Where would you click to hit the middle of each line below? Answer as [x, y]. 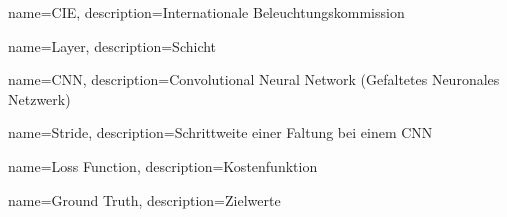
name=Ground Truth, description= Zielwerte [144, 199]
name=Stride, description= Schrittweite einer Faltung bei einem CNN [220, 132]
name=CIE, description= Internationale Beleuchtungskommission [206, 12]
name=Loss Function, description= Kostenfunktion [163, 165]
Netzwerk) [39, 98]
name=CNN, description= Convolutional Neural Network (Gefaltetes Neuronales [254, 79]
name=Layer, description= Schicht [112, 45]
